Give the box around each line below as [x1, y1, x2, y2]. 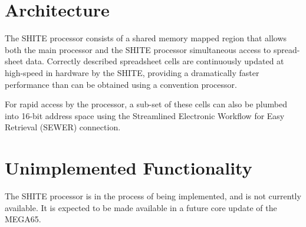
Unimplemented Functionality [5, 156, 252, 180]
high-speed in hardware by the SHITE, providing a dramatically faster [5, 66, 259, 78]
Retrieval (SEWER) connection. [5, 121, 121, 133]
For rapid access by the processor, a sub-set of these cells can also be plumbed [5, 98, 287, 110]
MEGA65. [5, 213, 41, 225]
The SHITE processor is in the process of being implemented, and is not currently [5, 190, 301, 202]
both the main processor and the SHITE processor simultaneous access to [5, 43, 271, 55]
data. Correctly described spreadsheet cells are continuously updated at [25, 55, 284, 67]
